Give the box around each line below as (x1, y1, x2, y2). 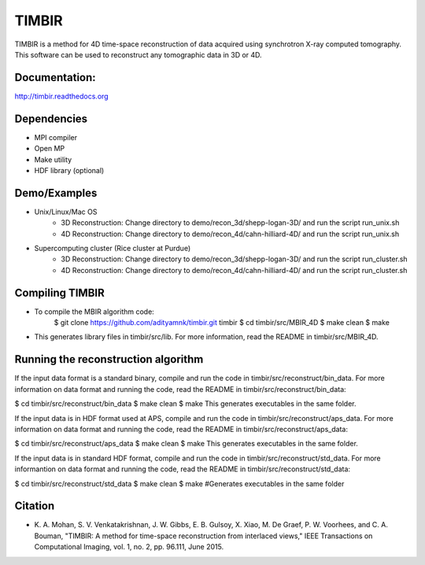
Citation (14, 500, 55, 513)
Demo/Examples (14, 186, 98, 200)
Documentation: (14, 71, 96, 84)
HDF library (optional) (34, 165, 105, 175)
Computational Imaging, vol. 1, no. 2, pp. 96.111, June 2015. (34, 542, 224, 552)
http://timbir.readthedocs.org (14, 91, 109, 101)
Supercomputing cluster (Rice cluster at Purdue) (34, 244, 191, 253)
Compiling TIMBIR (14, 286, 105, 299)
